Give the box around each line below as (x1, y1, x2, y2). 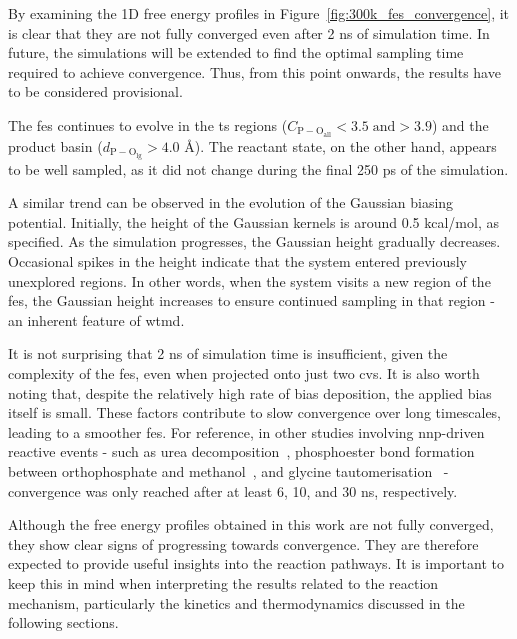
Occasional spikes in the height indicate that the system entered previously (8, 251, 468, 272)
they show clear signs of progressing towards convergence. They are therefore (8, 533, 479, 554)
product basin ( (8, 135, 103, 156)
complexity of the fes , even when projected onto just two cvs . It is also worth (8, 363, 480, 384)
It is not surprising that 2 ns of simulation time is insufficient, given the (8, 343, 448, 364)
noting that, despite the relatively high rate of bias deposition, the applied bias (8, 382, 492, 403)
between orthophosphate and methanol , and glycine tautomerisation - (8, 461, 449, 481)
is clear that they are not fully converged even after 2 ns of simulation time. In (8, 22, 490, 43)
